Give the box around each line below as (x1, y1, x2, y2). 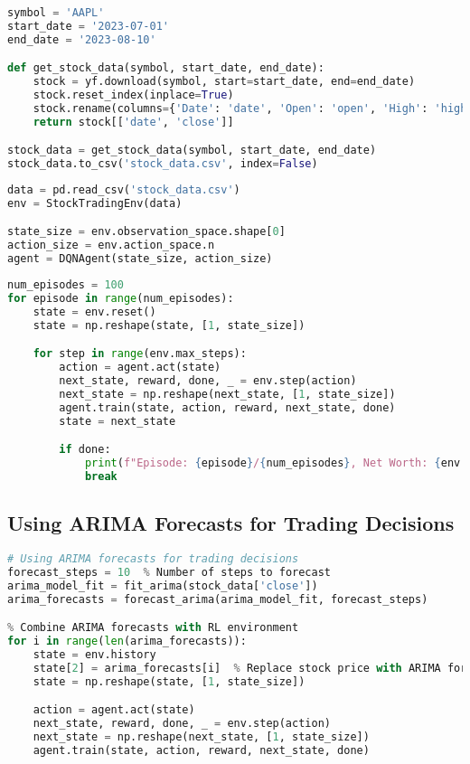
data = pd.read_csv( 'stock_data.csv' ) (7, 184, 240, 197)
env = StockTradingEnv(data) (7, 196, 183, 210)
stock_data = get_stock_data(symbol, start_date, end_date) (7, 144, 377, 157)
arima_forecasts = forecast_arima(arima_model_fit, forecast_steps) (7, 592, 428, 606)
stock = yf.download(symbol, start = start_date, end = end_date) (33, 75, 416, 89)
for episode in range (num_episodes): (7, 291, 234, 305)
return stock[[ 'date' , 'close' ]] (33, 115, 234, 128)
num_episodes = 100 (7, 278, 124, 292)
